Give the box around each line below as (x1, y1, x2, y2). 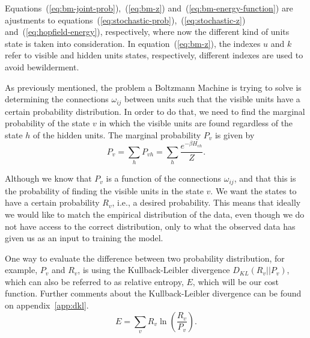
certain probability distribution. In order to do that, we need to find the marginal (5, 105, 305, 117)
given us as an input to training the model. (5, 232, 163, 244)
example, (5, 263, 38, 276)
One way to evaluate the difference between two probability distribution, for (5, 251, 285, 264)
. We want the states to (210, 184, 297, 197)
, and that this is (234, 172, 296, 185)
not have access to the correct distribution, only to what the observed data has (5, 220, 296, 232)
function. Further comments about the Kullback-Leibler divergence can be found (5, 287, 302, 300)
